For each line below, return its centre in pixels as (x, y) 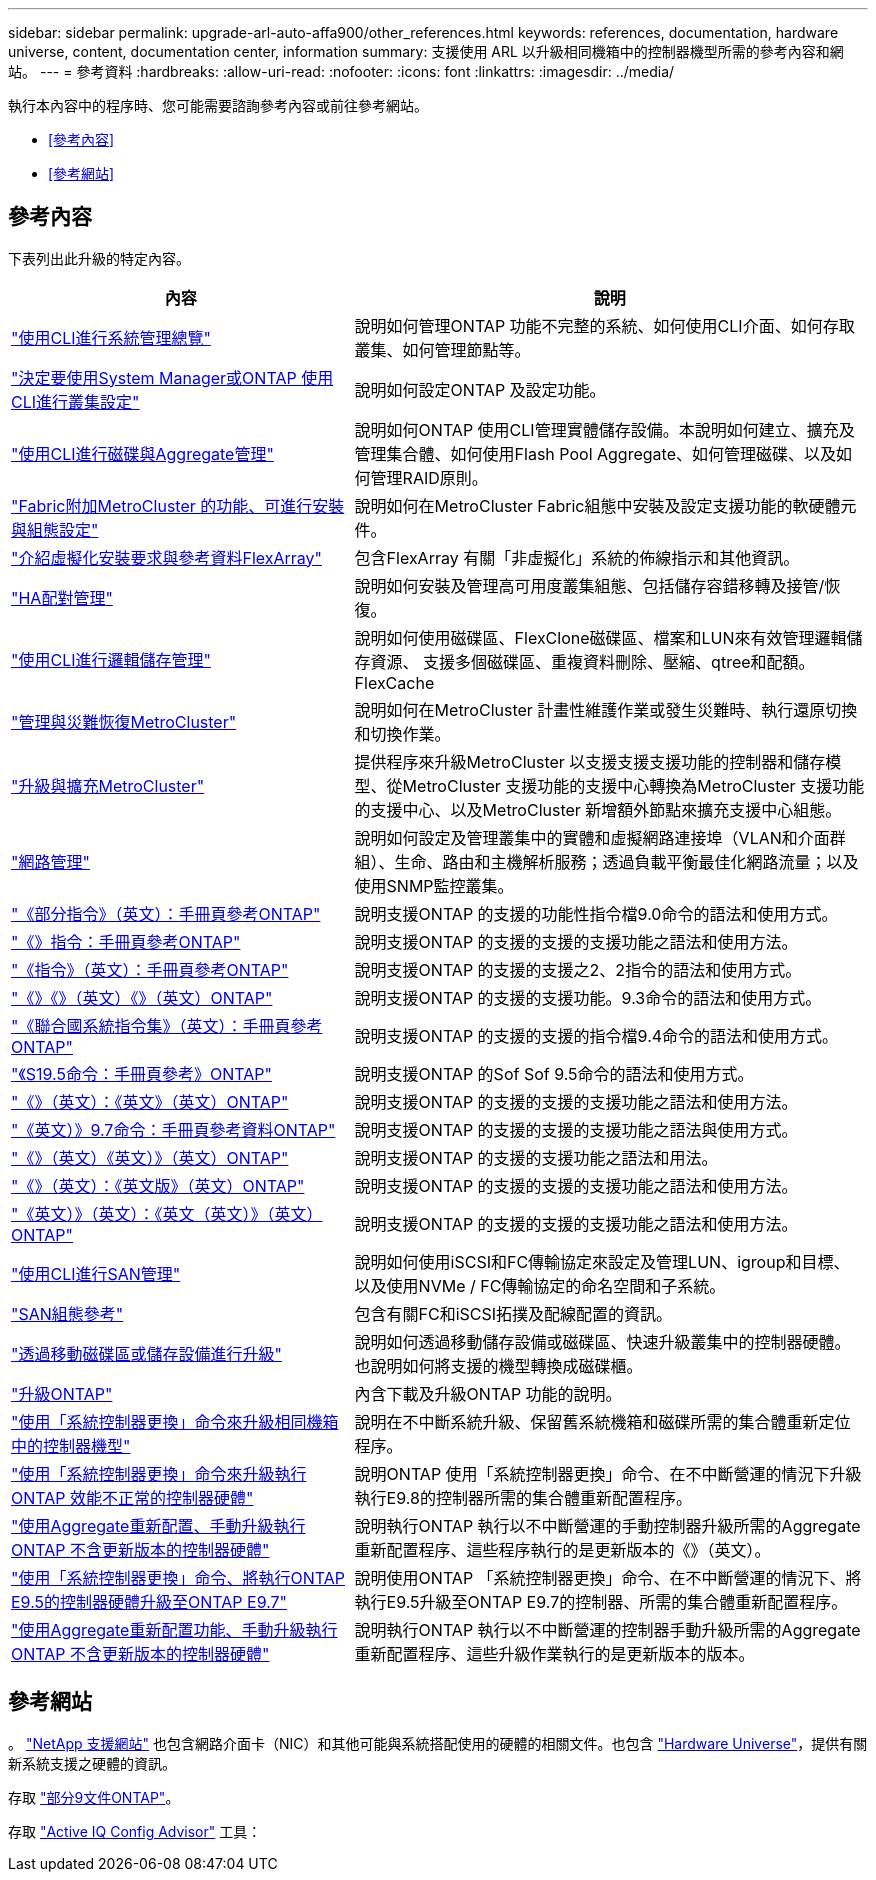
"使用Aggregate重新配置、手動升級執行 (158, 1525)
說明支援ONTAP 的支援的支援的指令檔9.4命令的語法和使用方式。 (596, 1035)
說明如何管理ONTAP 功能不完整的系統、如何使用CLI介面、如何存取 (604, 325)
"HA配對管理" (62, 597)
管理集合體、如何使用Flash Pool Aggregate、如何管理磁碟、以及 (595, 453)
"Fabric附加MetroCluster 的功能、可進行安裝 (178, 505)
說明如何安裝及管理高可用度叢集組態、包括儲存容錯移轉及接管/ (589, 585)
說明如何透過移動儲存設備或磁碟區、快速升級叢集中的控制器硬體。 (602, 1341)
